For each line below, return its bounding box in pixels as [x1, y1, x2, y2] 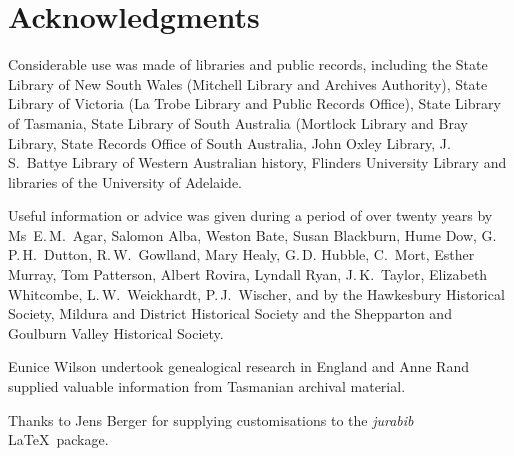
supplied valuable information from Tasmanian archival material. [8, 376, 406, 397]
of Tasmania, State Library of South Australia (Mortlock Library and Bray [8, 112, 468, 133]
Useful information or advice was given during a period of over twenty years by [8, 205, 493, 226]
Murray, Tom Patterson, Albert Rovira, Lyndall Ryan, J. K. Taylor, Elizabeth [8, 264, 488, 285]
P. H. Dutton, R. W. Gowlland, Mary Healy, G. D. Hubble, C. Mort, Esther [8, 244, 475, 265]
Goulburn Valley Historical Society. [8, 322, 224, 343]
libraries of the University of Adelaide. [8, 171, 243, 192]
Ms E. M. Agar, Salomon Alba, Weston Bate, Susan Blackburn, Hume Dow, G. [8, 224, 497, 245]
